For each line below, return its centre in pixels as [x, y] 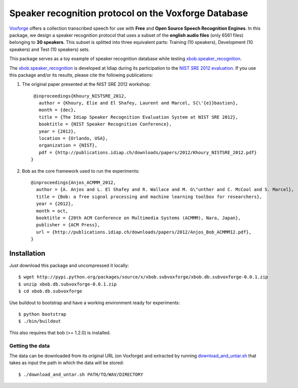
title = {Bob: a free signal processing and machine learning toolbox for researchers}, [149, 197]
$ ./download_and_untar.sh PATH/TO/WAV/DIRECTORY [81, 374]
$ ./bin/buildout [40, 321]
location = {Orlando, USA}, [73, 138]
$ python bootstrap [42, 314]
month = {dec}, [57, 110]
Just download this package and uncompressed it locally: [69, 265]
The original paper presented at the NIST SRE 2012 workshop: [86, 84]
